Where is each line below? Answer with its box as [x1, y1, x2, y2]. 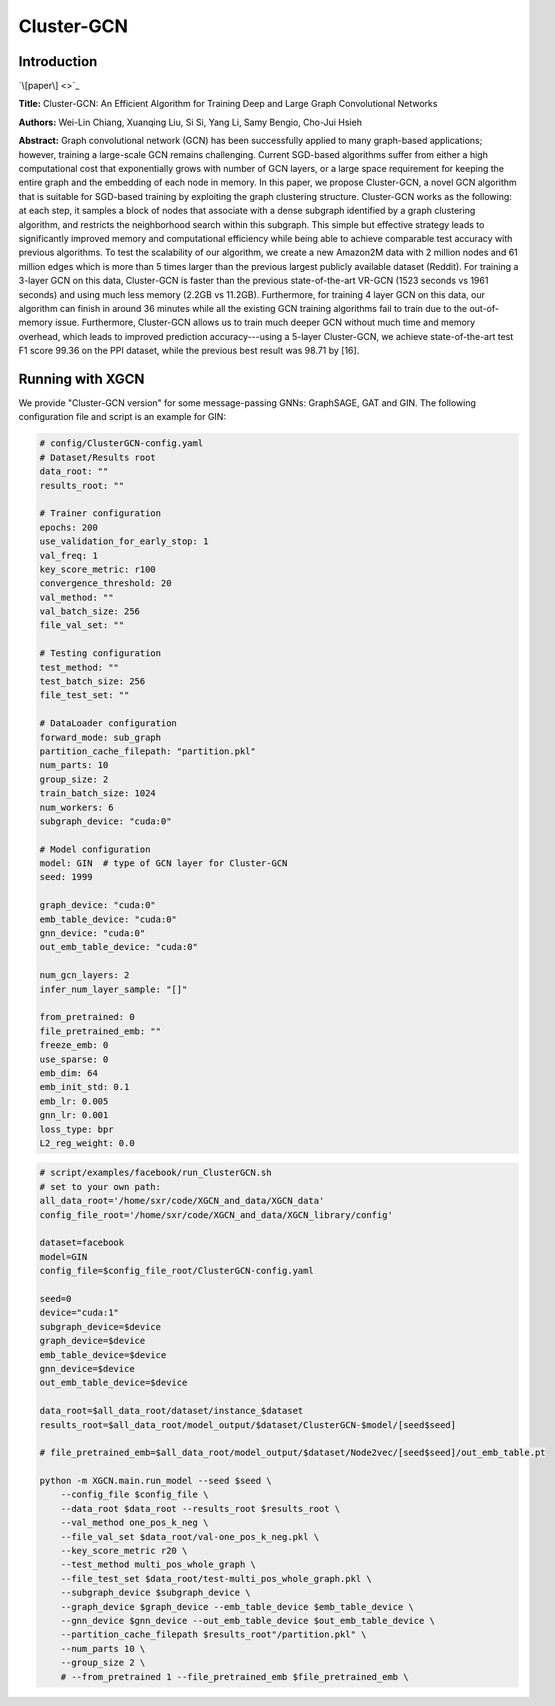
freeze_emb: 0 [39, 1040, 109, 1051]
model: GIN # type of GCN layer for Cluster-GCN [39, 858, 288, 869]
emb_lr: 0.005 [39, 1095, 109, 1107]
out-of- [469, 302, 500, 314]
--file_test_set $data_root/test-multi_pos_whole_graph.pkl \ [60, 1573, 372, 1584]
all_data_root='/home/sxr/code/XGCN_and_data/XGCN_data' [39, 1195, 325, 1207]
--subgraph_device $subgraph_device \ [60, 1587, 251, 1599]
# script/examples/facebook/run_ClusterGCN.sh [39, 1167, 272, 1179]
